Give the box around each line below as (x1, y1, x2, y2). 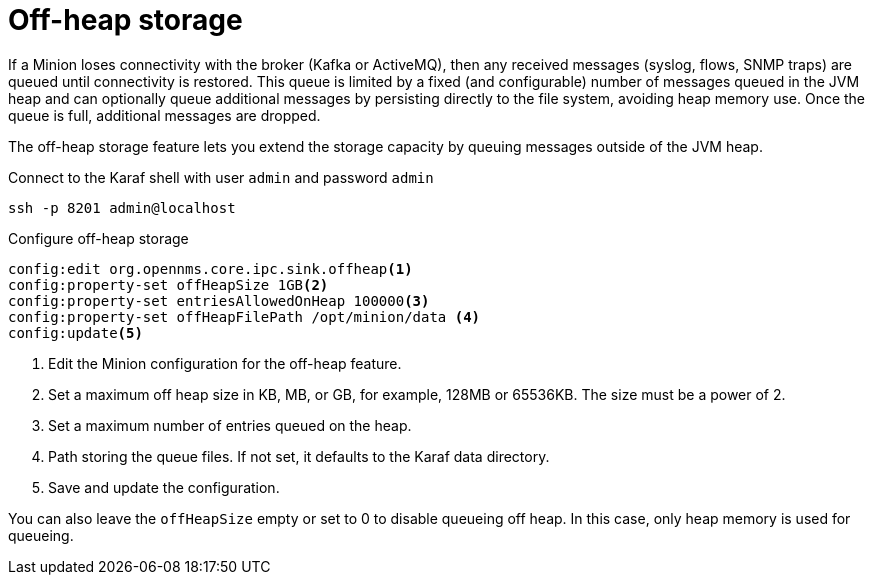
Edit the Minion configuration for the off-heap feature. (48, 354, 402, 372)
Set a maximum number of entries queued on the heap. (48, 416, 412, 434)
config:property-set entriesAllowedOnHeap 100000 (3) (8, 292, 430, 309)
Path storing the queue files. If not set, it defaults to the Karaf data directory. (48, 447, 550, 465)
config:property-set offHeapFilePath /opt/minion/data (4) (8, 308, 481, 325)
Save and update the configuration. (48, 478, 280, 496)
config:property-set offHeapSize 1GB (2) (8, 276, 329, 293)
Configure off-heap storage (8, 229, 189, 247)
